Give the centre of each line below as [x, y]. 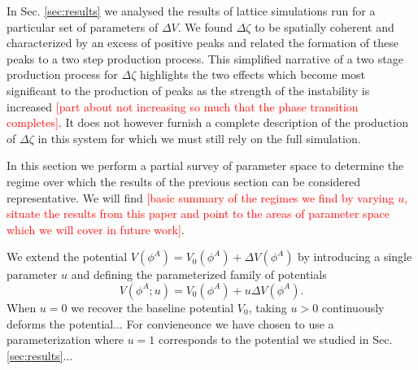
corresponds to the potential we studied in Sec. [276, 340]
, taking [268, 307]
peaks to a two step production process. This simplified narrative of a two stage [205, 58]
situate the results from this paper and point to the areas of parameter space [198, 213]
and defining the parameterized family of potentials [199, 274]
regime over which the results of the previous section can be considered [183, 181]
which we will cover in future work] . [96, 229]
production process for [62, 74]
